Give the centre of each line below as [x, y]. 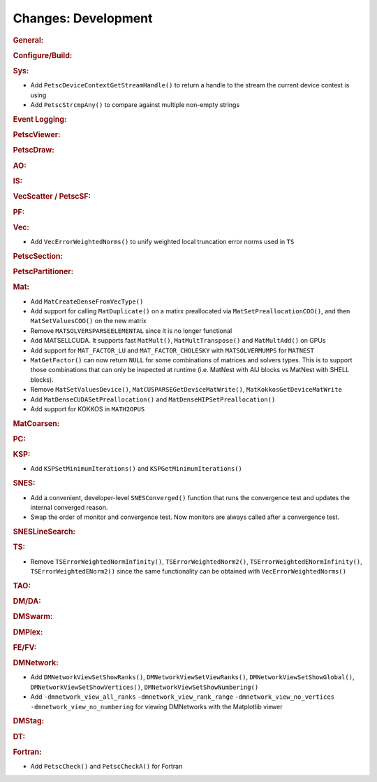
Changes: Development [83, 18]
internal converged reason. [69, 507]
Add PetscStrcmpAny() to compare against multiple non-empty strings [135, 105]
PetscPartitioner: [43, 271]
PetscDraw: [34, 150]
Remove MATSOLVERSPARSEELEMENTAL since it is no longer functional [131, 330]
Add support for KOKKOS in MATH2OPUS [88, 408]
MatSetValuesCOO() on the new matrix [88, 321]
